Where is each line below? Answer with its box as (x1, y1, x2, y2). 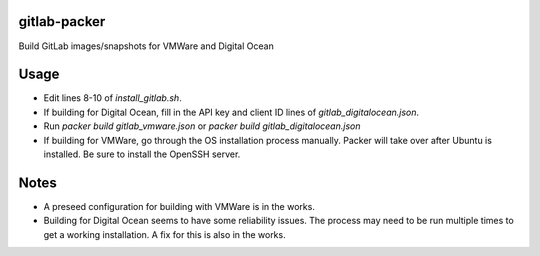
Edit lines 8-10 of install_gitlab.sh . (43, 92, 182, 104)
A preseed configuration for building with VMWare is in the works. (43, 200, 315, 212)
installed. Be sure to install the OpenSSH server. (43, 148, 241, 160)
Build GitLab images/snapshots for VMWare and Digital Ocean (18, 40, 274, 52)
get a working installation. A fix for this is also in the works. (43, 228, 286, 240)
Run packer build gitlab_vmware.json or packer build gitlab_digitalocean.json (43, 120, 361, 132)
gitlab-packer (18, 13, 106, 30)
